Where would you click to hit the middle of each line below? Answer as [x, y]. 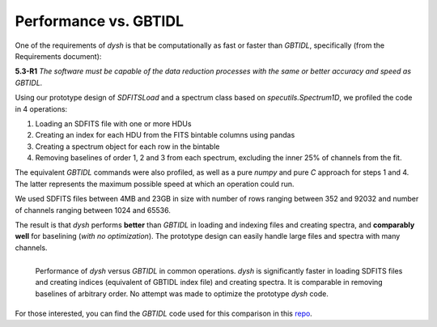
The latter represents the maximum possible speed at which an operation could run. [155, 184]
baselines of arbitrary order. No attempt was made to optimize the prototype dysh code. [182, 293]
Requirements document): [58, 56]
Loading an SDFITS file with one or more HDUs [113, 123]
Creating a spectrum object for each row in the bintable [127, 147]
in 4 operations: [41, 108]
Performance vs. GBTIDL [100, 21]
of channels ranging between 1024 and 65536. [93, 210]
